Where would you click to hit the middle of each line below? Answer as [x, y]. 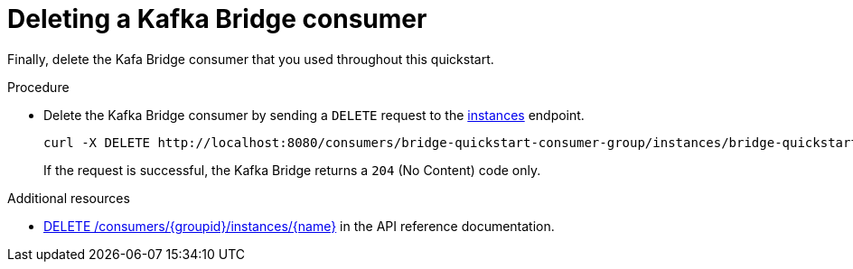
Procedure [38, 87]
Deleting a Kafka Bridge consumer [217, 19]
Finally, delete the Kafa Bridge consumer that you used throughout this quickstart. [251, 59]
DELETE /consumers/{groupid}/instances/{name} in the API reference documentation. [299, 226]
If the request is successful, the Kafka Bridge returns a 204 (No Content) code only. [292, 170]
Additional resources [69, 198]
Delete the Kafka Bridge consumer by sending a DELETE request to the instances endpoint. [314, 115]
